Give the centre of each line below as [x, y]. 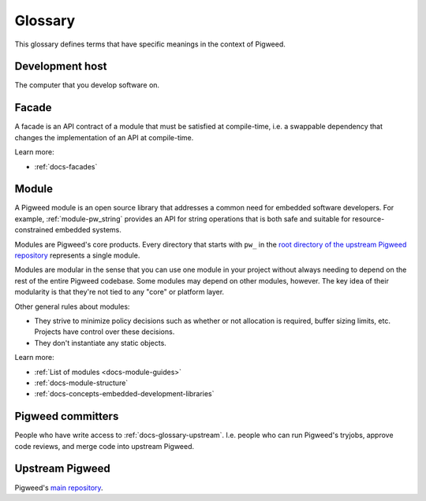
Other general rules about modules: [72, 306]
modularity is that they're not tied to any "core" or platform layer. [120, 292]
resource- [368, 219]
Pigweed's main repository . [59, 488]
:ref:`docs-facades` [66, 166]
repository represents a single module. [77, 255]
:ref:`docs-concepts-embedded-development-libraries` [124, 394]
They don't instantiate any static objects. [101, 343]
